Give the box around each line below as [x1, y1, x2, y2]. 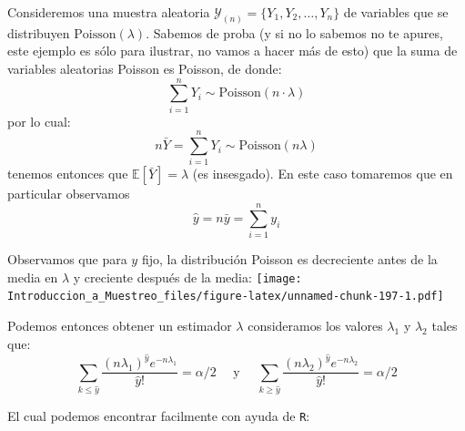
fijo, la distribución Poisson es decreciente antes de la [141, 250, 438, 269]
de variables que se [343, 3, 449, 21]
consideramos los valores [248, 316, 383, 335]
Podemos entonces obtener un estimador [7, 316, 232, 335]
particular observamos [7, 184, 130, 203]
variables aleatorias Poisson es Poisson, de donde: [7, 59, 282, 78]
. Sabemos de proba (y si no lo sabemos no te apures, [146, 23, 443, 42]
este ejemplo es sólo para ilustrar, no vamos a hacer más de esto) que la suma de [7, 41, 458, 60]
